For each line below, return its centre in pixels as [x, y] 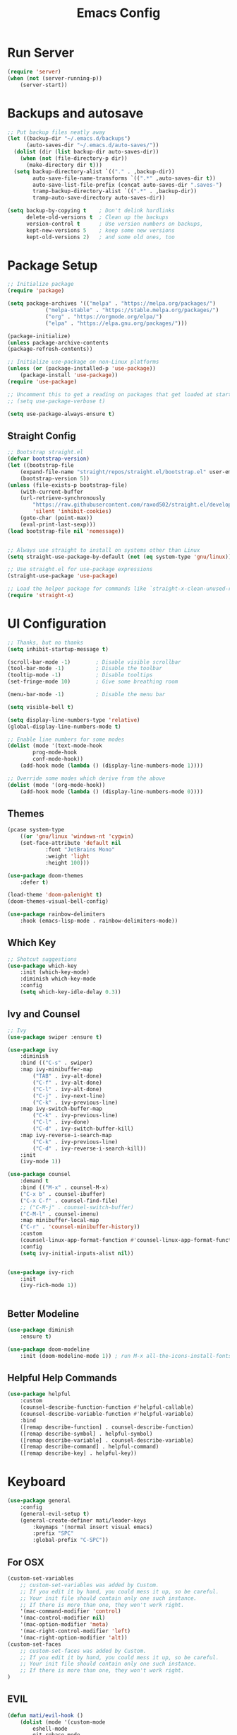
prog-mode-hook [55, 753]
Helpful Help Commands [62, 1378]
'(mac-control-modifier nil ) [63, 1618]
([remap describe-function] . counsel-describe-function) [107, 1427]
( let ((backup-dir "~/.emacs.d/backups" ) [69, 139]
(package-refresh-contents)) [50, 349]
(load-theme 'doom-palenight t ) [55, 895]
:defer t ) [35, 882]
